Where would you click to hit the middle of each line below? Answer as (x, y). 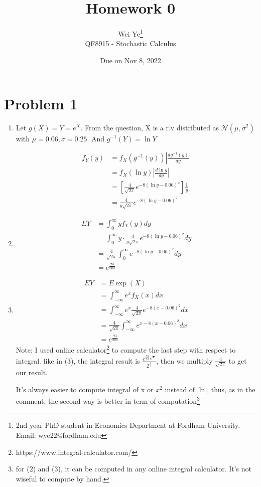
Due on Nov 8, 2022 (130, 60)
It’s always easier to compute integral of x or (85, 389)
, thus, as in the (231, 389)
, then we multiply (184, 360)
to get (238, 360)
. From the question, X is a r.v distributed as (150, 127)
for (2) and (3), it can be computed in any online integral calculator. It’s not (134, 469)
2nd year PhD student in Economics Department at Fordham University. (128, 425)
